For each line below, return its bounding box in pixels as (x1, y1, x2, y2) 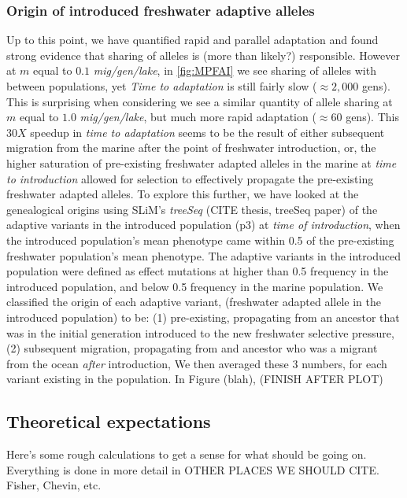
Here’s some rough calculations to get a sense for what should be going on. (6, 446, 367, 463)
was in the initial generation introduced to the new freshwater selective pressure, (6, 324, 394, 341)
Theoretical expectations (6, 409, 211, 433)
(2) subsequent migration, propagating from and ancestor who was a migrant (6, 340, 378, 356)
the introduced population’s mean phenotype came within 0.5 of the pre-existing (6, 231, 394, 248)
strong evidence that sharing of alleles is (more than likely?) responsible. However (6, 46, 400, 63)
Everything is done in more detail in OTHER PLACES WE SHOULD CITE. (6, 461, 379, 478)
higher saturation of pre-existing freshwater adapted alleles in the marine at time (6, 154, 397, 171)
